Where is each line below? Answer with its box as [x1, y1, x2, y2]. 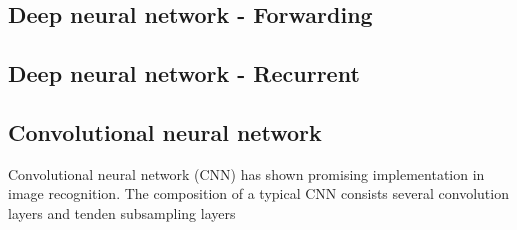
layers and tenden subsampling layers [8, 202, 236, 223]
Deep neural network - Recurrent [8, 58, 360, 89]
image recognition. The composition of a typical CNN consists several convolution [8, 183, 509, 204]
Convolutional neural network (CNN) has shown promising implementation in [8, 163, 485, 184]
